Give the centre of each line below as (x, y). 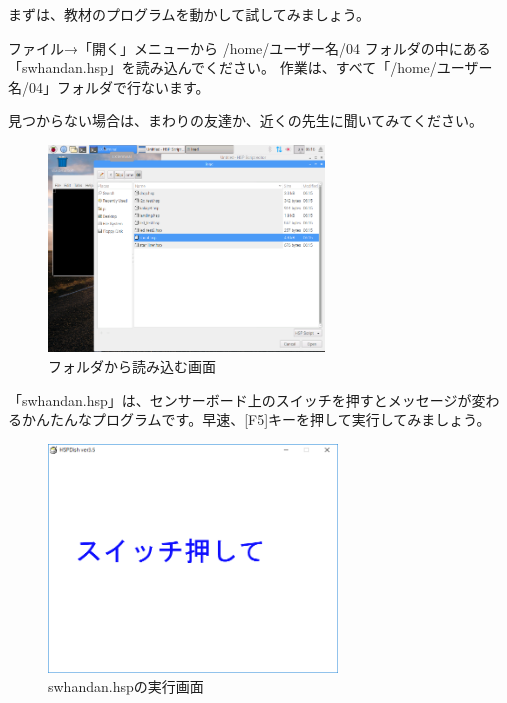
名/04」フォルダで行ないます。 (109, 86)
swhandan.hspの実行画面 (126, 686)
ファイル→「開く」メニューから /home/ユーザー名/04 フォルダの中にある (249, 47)
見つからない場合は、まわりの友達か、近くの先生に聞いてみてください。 (245, 120)
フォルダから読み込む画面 (132, 366)
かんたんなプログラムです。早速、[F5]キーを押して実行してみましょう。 (256, 419)
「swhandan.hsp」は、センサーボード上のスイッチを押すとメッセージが (240, 399)
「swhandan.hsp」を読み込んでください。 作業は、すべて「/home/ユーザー (250, 67)
